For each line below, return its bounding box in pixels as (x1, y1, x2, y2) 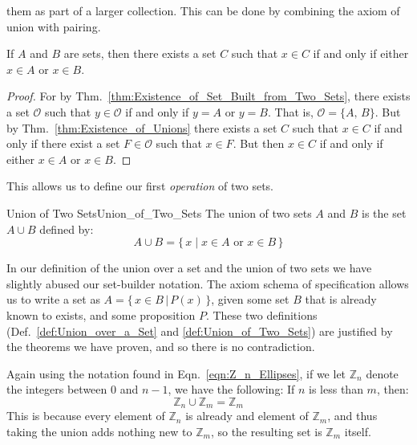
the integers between (6, 381, 107, 398)
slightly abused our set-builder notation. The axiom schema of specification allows (6, 275, 409, 292)
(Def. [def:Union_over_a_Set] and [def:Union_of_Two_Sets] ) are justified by (6, 322, 393, 339)
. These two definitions (205, 306, 318, 323)
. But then (233, 135, 285, 152)
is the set (362, 204, 407, 221)
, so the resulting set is (210, 423, 322, 439)
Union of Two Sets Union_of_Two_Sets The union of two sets (6, 204, 312, 221)
